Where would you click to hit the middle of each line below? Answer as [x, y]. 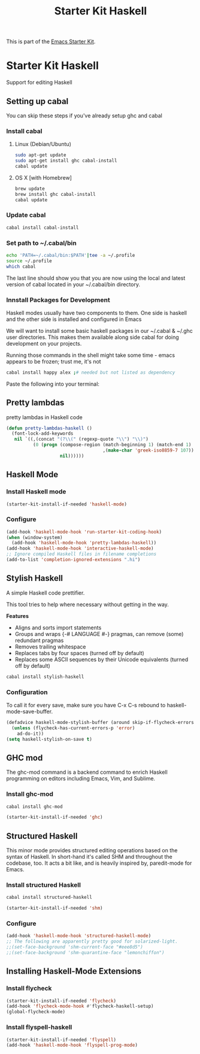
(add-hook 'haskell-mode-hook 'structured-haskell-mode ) [79, 936]
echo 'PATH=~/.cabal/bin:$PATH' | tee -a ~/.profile [71, 255]
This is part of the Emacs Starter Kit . [51, 42]
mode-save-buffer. [29, 711]
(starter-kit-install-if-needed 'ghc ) [54, 817]
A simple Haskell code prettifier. [46, 593]
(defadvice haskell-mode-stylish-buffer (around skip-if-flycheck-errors [100, 722]
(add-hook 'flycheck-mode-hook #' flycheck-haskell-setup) [80, 1006]
